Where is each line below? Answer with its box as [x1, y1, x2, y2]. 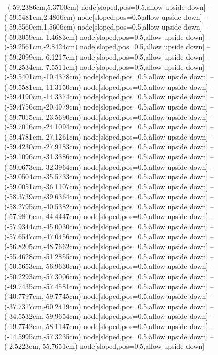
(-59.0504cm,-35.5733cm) [4, 171, 81, 182]
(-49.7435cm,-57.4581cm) [4, 281, 81, 291]
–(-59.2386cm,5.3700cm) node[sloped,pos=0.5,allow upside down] [4, 2, 206, 12]
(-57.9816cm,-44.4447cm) [4, 211, 81, 222]
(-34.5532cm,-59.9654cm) [4, 311, 81, 321]
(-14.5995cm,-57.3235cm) [4, 331, 81, 341]
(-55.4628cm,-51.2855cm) [4, 251, 81, 261]
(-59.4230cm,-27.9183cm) [4, 141, 81, 152]
